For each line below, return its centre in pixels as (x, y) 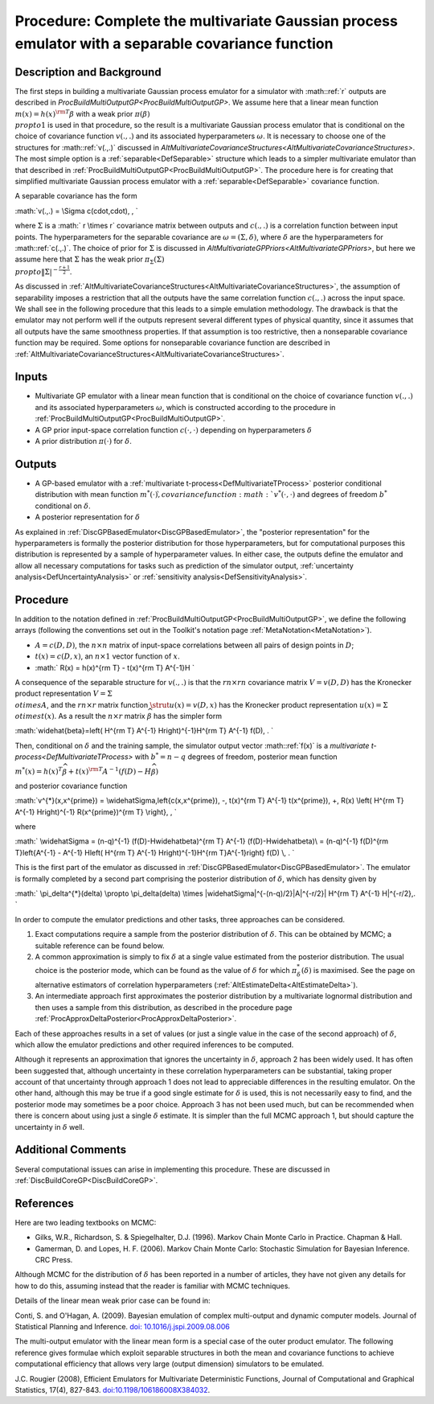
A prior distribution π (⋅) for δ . (84, 441)
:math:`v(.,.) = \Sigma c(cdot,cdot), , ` (76, 211)
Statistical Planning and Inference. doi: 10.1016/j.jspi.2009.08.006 (123, 1326)
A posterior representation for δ (88, 517)
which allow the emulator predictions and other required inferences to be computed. (154, 1045)
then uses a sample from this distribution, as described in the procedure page (164, 1007)
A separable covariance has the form (76, 196)
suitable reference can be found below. (100, 946)
